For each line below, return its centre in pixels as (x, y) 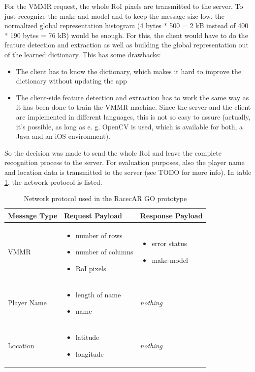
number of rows (99, 235)
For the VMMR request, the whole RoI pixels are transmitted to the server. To (124, 6)
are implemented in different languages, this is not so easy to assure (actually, (133, 116)
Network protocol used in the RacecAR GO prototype (105, 198)
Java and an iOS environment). (63, 136)
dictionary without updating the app (71, 81)
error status (169, 243)
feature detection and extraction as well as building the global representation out (127, 45)
